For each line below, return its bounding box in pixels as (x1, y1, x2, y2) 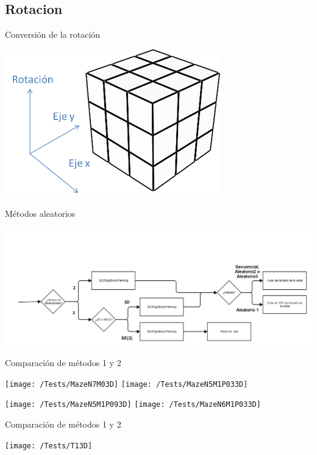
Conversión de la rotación (5, 28, 101, 41)
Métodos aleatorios (5, 207, 76, 220)
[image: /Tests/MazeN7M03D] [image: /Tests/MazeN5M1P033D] (5, 379, 248, 389)
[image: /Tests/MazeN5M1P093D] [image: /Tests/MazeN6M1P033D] (5, 400, 261, 409)
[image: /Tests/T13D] (5, 441, 93, 450)
